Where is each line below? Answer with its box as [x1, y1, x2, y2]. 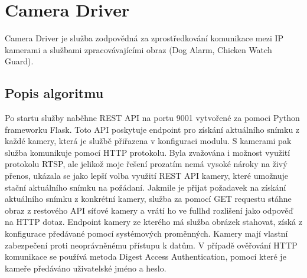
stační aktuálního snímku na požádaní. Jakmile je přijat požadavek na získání [5, 181, 286, 193]
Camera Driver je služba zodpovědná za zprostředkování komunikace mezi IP [5, 32, 284, 44]
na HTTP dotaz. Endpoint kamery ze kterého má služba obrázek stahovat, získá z [5, 215, 302, 228]
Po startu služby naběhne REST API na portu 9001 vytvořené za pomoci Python [5, 112, 300, 124]
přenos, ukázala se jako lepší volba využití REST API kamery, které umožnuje [5, 169, 289, 182]
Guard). [5, 55, 34, 67]
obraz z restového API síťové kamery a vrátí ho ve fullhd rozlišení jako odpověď [5, 204, 293, 216]
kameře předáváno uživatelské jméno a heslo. [5, 261, 166, 274]
